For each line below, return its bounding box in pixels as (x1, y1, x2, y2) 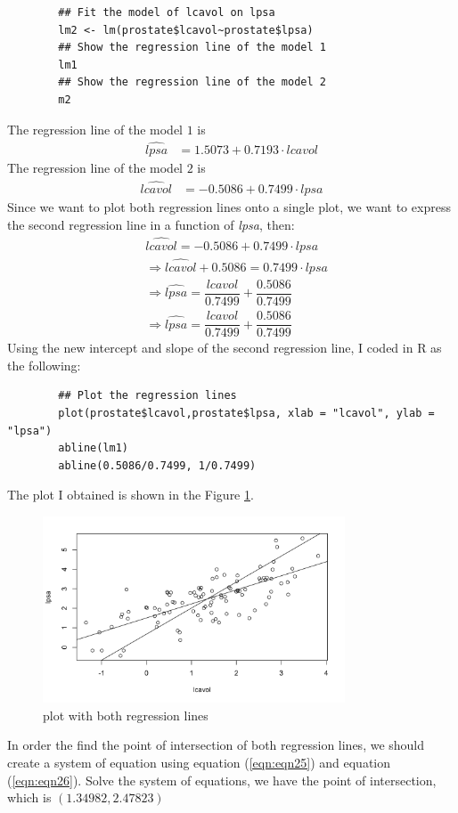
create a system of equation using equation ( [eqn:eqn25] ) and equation (7, 752, 391, 771)
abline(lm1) (58, 442, 129, 455)
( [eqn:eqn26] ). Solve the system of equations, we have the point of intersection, (7, 770, 437, 789)
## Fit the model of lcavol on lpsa (58, 6, 275, 19)
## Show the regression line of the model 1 (58, 41, 326, 54)
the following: (7, 355, 81, 374)
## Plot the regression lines (58, 389, 237, 402)
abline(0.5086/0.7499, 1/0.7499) (58, 459, 257, 472)
